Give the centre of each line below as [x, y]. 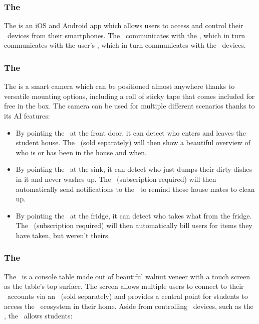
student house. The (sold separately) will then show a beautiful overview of [133, 142]
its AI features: [27, 116]
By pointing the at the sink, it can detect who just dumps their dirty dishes [134, 169]
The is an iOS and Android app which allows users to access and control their [124, 25]
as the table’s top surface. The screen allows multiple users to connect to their [124, 286]
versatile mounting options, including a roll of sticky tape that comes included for [129, 96]
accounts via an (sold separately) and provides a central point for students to [127, 296]
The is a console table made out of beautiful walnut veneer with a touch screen [127, 276]
